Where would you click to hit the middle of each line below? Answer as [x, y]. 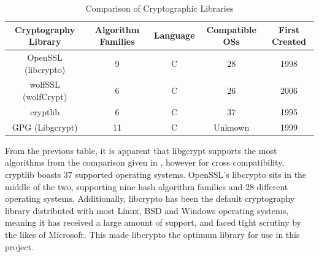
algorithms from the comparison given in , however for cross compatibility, [145, 162]
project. [19, 246]
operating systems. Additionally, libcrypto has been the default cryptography [150, 198]
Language [174, 35]
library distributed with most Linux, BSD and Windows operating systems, [147, 210]
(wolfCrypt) [45, 97]
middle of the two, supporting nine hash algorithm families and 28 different [147, 186]
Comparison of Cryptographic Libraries [159, 8]
